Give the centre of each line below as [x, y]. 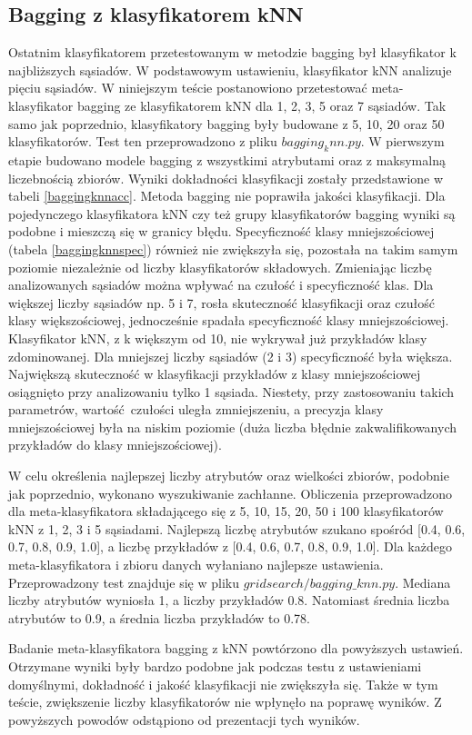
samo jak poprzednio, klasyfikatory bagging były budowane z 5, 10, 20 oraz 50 [226, 123]
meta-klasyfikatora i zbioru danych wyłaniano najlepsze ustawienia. [196, 565]
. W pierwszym [402, 141]
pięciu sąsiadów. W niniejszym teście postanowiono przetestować [188, 88]
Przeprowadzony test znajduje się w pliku [124, 582]
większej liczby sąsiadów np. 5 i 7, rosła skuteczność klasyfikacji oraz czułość [221, 302]
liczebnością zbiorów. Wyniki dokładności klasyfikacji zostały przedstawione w [226, 178]
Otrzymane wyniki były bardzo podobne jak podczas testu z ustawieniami [215, 666]
